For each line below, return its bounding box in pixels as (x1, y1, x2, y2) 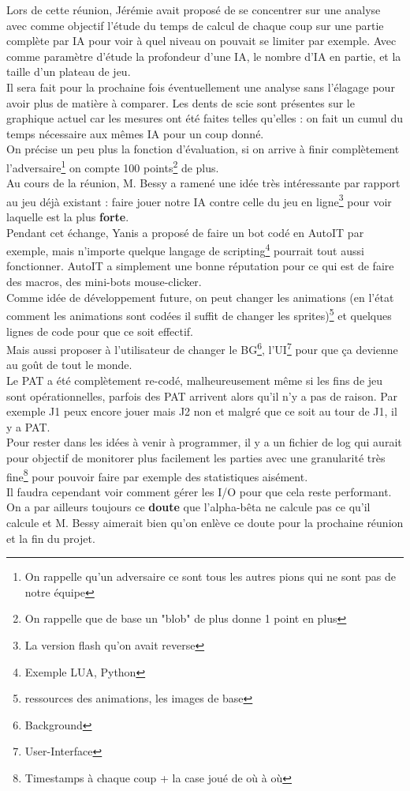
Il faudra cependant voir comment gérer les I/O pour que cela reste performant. (6, 483, 392, 499)
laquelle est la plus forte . (6, 209, 129, 225)
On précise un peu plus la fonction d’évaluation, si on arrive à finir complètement (6, 141, 400, 157)
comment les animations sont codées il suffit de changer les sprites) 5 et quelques (6, 305, 392, 323)
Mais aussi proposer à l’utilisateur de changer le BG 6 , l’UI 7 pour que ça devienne (6, 339, 398, 357)
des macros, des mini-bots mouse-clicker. (6, 273, 202, 290)
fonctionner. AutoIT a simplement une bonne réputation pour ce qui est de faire (6, 258, 394, 274)
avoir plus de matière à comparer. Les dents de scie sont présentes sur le (6, 94, 355, 111)
